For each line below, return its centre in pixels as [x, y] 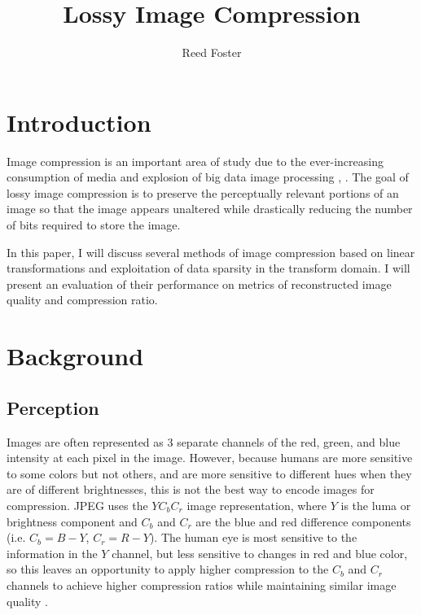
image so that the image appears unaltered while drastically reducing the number [210, 209]
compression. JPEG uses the [77, 505]
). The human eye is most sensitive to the [253, 537]
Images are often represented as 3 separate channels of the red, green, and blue [204, 441]
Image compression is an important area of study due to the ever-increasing [195, 161]
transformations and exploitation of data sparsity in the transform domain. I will [208, 268]
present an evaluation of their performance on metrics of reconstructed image [199, 284]
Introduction [79, 122]
